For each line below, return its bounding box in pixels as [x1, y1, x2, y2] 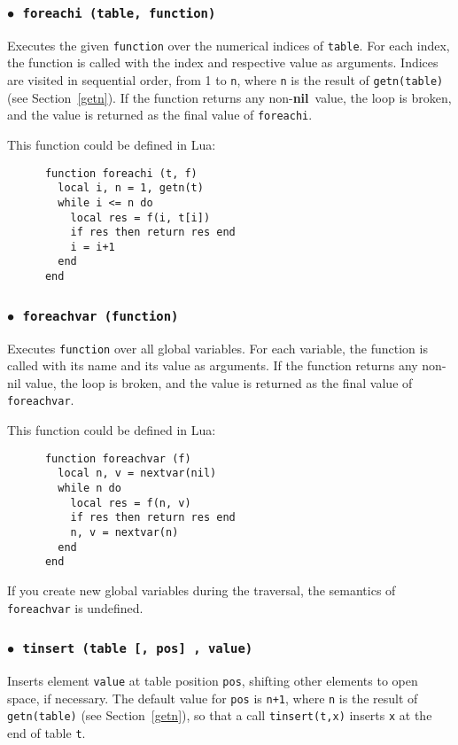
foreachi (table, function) [22, 5, 216, 20]
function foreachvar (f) [44, 452, 191, 465]
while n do [58, 481, 121, 494]
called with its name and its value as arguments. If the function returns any [7, 356, 418, 375]
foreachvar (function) [22, 308, 179, 323]
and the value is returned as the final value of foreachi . [7, 105, 313, 124]
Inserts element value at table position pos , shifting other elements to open [7, 671, 418, 689]
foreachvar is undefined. [7, 598, 144, 617]
